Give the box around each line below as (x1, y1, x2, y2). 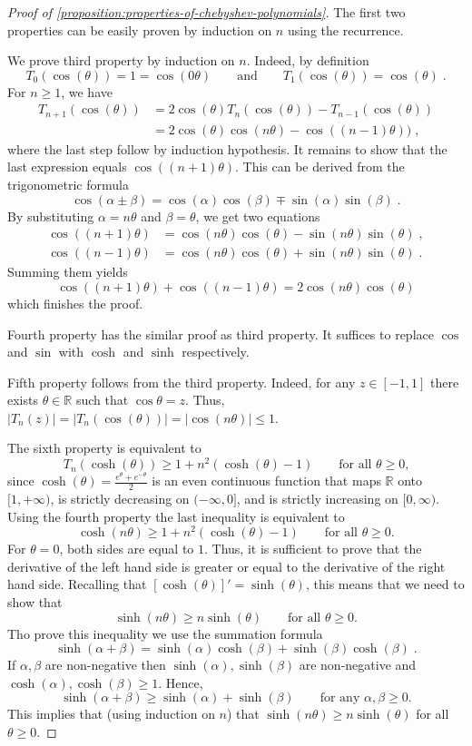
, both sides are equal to (59, 539, 194, 558)
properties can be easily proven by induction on (7, 20, 272, 39)
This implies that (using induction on (7, 704, 215, 723)
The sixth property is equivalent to (7, 438, 202, 457)
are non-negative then (44, 655, 166, 674)
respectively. (182, 342, 250, 361)
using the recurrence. (287, 20, 404, 39)
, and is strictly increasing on (236, 488, 398, 507)
